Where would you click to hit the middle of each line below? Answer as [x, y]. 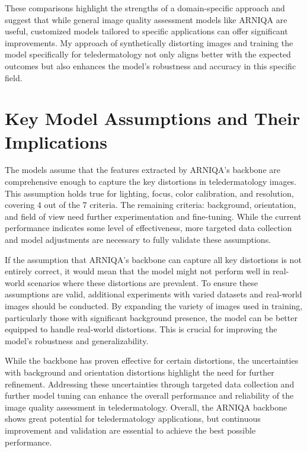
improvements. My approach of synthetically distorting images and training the [149, 42]
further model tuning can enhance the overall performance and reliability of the [149, 395]
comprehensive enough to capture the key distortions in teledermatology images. [151, 182]
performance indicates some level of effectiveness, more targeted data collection [148, 228]
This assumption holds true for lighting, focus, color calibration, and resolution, [149, 193]
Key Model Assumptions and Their [153, 118]
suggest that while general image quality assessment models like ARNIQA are [146, 19]
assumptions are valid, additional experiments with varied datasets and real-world [153, 294]
